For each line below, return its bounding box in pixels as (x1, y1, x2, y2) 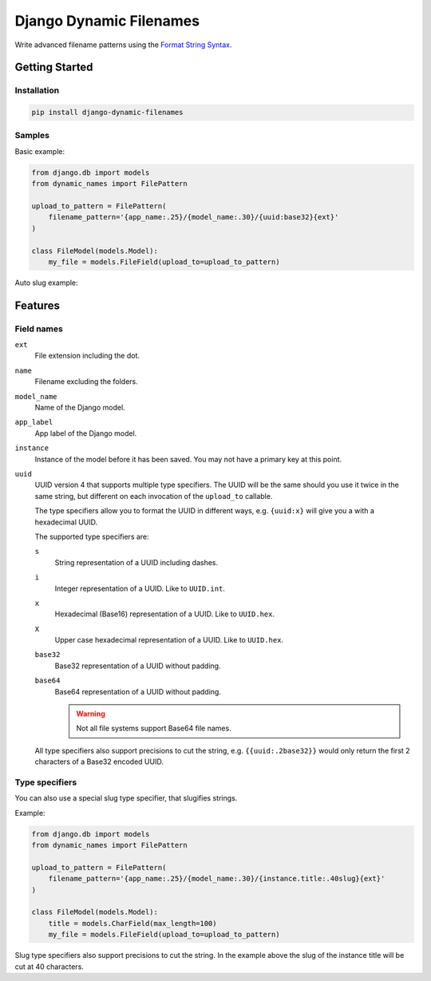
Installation (14, 85, 60, 96)
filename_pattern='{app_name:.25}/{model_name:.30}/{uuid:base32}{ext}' (48, 212, 339, 222)
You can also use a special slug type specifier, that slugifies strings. (14, 793, 238, 803)
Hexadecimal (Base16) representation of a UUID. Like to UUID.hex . (54, 609, 275, 619)
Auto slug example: (14, 278, 79, 287)
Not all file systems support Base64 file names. (76, 723, 231, 734)
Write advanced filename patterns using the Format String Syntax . (14, 40, 232, 49)
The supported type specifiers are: (34, 532, 149, 541)
